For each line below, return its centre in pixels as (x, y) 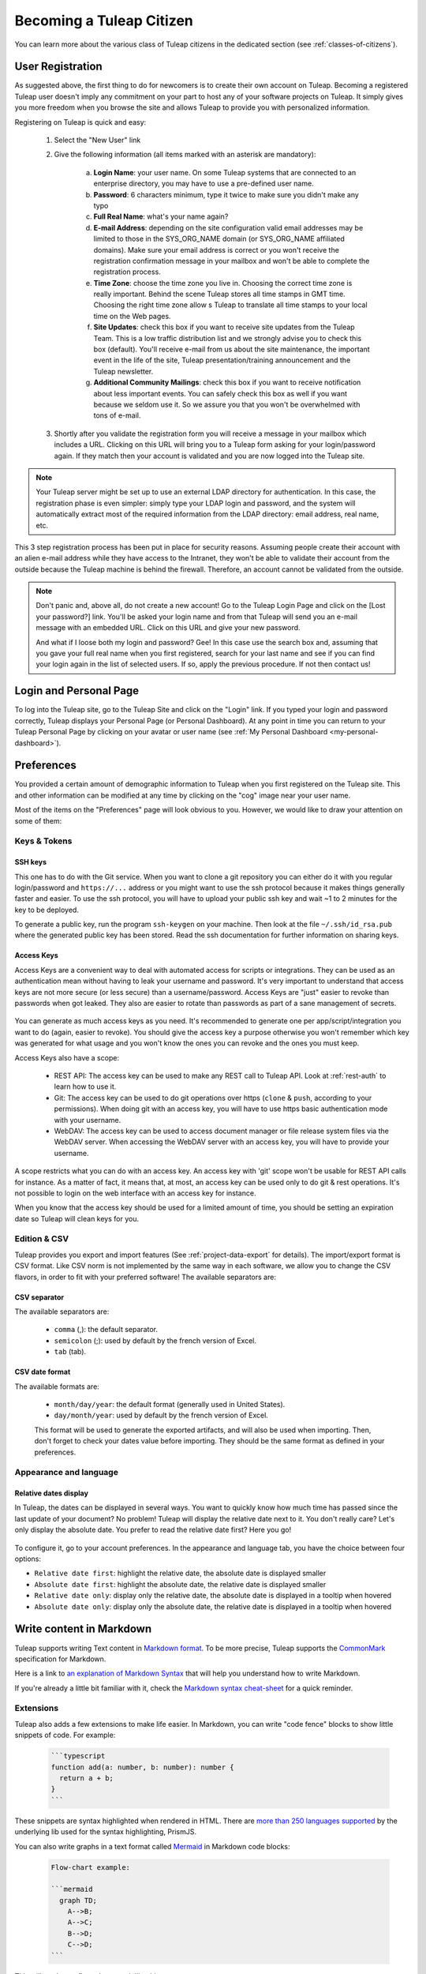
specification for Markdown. (60, 1659)
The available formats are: (57, 1387)
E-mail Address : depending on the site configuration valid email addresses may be (228, 227)
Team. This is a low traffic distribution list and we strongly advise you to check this (228, 338)
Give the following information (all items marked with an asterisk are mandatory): (185, 155)
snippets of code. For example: (65, 1735)
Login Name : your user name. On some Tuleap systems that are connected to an (225, 172)
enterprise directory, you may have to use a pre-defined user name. (204, 184)
